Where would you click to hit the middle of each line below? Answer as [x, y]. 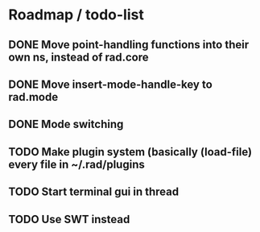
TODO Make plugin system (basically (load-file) [130, 152]
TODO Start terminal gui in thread [94, 192]
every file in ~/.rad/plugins [76, 164]
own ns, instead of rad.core [78, 57]
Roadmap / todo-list [76, 15]
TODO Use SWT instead [69, 219]
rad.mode [33, 97]
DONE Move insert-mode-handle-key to [111, 84]
